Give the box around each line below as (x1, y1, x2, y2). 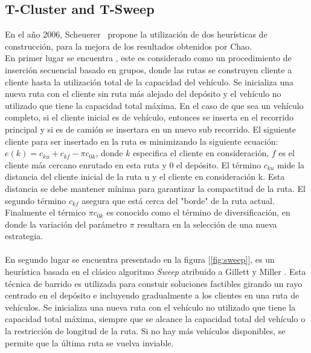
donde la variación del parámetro (5, 217, 127, 230)
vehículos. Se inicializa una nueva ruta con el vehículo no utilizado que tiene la (5, 300, 296, 313)
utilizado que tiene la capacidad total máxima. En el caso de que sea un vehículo (5, 99, 304, 111)
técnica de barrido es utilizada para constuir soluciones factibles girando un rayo (5, 277, 303, 289)
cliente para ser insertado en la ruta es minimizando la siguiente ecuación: (5, 134, 278, 147)
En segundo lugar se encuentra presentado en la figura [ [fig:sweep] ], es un (5, 253, 275, 266)
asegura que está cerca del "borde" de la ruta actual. (82, 194, 275, 206)
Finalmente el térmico (5, 206, 86, 219)
